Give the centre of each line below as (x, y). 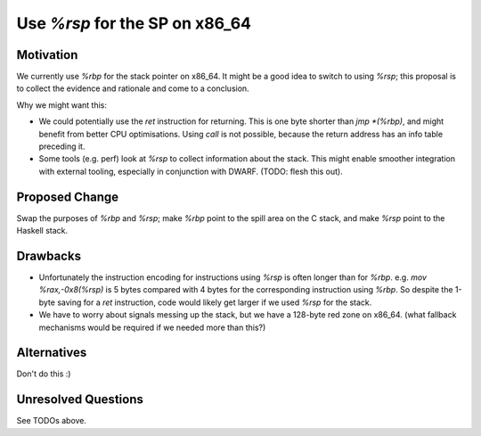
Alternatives (52, 353)
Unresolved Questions (80, 400)
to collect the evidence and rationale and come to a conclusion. (133, 88)
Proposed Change (68, 197)
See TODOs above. (52, 421)
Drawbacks (49, 255)
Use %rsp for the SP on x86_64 (134, 23)
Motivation (47, 55)
